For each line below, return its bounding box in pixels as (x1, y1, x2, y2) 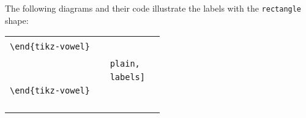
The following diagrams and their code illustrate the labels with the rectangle (5, 2, 302, 14)
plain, (110, 59, 140, 69)
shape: (5, 13, 29, 26)
